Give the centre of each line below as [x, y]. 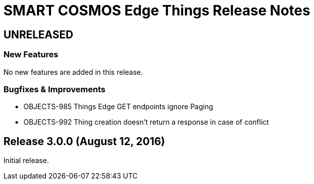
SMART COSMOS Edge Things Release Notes [157, 10]
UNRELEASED [38, 34]
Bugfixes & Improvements [55, 89]
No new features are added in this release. [73, 72]
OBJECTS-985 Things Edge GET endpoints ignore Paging [118, 107]
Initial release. [26, 161]
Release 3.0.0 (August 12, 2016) [84, 141]
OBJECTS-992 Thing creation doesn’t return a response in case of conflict [146, 122]
